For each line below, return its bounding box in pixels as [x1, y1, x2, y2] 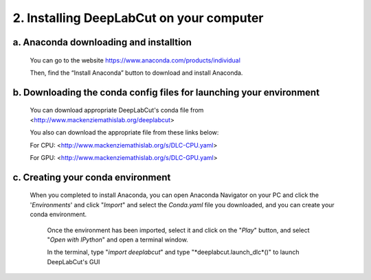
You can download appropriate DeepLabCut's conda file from [30, 106, 204, 115]
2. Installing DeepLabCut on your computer [12, 10, 264, 25]
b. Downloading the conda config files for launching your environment [12, 86, 319, 98]
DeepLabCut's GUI [47, 257, 100, 266]
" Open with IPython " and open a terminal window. [47, 235, 188, 244]
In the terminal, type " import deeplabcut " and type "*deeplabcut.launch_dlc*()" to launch [47, 248, 300, 257]
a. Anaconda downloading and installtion [12, 36, 192, 48]
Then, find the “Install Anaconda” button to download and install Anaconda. [30, 69, 243, 77]
